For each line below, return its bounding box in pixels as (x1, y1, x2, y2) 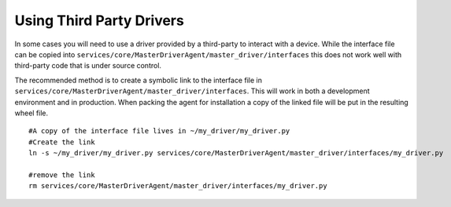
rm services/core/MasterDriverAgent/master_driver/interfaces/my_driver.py (28, 181, 327, 191)
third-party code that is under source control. (14, 61, 161, 71)
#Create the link (28, 137, 95, 147)
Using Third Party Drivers (14, 12, 184, 29)
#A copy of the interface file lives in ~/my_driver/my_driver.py (28, 126, 290, 136)
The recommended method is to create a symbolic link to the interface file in (14, 75, 263, 85)
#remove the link (28, 170, 95, 180)
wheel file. (14, 108, 49, 118)
